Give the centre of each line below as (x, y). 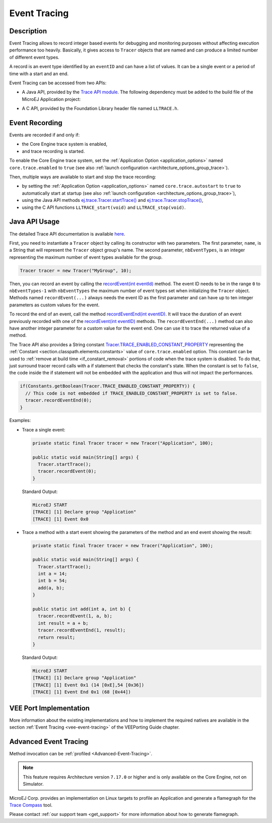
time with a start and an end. (39, 74)
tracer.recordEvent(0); (67, 471)
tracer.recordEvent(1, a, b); (75, 616)
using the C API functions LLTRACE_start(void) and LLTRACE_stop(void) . (104, 207)
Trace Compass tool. (31, 805)
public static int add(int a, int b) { (82, 609)
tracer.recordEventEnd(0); (59, 400)
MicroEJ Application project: (51, 99)
